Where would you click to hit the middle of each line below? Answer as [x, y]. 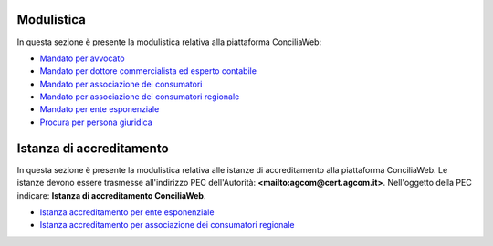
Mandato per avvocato [82, 58]
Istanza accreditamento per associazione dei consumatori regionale [167, 225]
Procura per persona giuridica [96, 122]
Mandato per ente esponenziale [100, 109]
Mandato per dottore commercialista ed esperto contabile [148, 71]
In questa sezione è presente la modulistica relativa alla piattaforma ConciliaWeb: [169, 42]
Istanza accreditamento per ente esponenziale [127, 212]
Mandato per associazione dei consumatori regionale [140, 97]
